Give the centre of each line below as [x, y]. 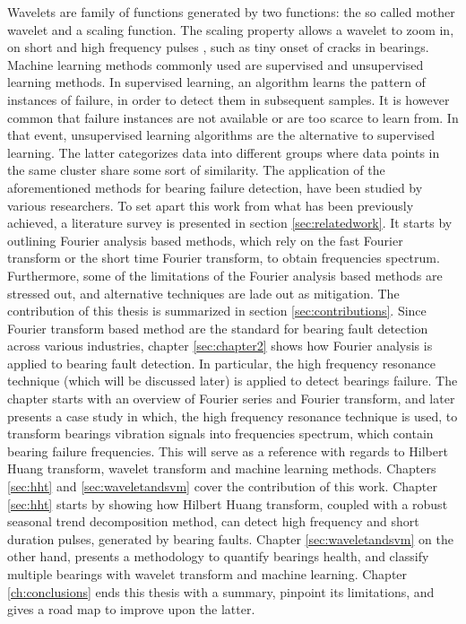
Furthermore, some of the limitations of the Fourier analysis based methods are [225, 275]
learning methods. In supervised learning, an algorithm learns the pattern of [216, 82]
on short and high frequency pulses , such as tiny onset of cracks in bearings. [218, 47]
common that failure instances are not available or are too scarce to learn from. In [233, 117]
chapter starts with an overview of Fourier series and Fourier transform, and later [231, 399]
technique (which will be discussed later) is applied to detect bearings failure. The [233, 381]
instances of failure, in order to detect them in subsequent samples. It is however [229, 99]
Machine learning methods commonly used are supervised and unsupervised [216, 64]
